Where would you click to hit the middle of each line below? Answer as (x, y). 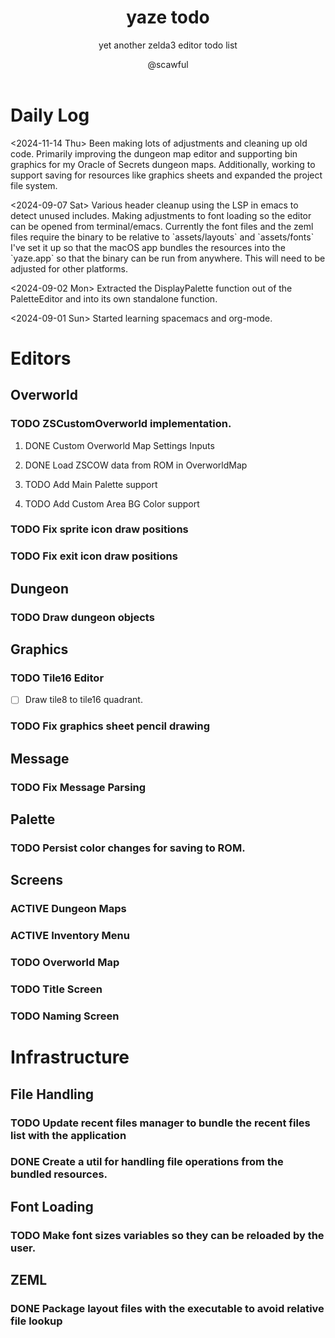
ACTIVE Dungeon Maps (68, 909)
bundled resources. (59, 1174)
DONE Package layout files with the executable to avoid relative (167, 1309)
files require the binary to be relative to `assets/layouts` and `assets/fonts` (162, 237)
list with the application (68, 1135)
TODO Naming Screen (65, 1016)
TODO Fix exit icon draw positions (94, 556)
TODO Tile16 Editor (57, 678)
